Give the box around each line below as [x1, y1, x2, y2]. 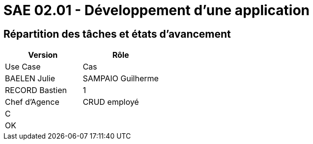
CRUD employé [83, 97, 139, 107]
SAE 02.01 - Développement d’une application [3, 2, 310, 19]
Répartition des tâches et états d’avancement [3, 27, 231, 40]
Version [28, 50, 58, 60]
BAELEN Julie [5, 73, 56, 84]
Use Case [5, 62, 41, 72]
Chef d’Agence [5, 97, 59, 107]
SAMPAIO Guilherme [83, 73, 159, 84]
